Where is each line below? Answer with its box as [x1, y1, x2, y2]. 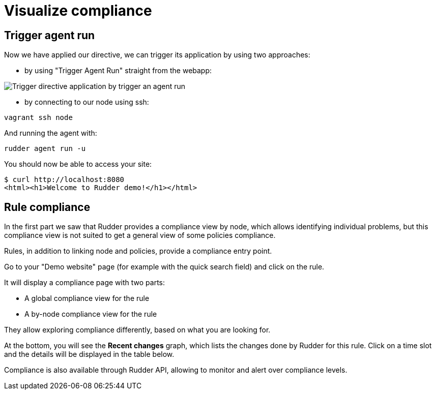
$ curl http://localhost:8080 [4, 175, 125, 184]
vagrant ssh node [4, 113, 73, 122]
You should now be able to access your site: [4, 160, 152, 169]
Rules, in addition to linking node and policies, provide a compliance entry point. [4, 247, 272, 256]
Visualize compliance [4, 2, 152, 19]
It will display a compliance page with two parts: [4, 278, 165, 287]
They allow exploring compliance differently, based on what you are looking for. [4, 325, 271, 335]
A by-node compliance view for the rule [24, 310, 157, 319]
